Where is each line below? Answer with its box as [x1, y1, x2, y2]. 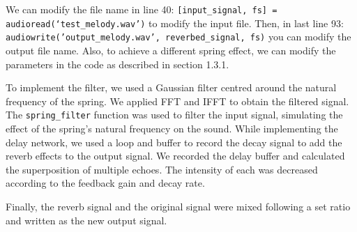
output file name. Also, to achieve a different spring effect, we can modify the [6, 42, 336, 57]
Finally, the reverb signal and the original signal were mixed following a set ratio [6, 199, 351, 213]
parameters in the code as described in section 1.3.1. [6, 56, 229, 71]
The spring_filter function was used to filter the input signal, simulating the [6, 107, 343, 122]
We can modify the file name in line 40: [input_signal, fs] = [6, 2, 278, 16]
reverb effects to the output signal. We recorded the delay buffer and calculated [6, 148, 345, 163]
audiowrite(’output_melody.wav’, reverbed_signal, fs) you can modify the [6, 29, 351, 44]
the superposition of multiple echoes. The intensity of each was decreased [6, 162, 318, 176]
